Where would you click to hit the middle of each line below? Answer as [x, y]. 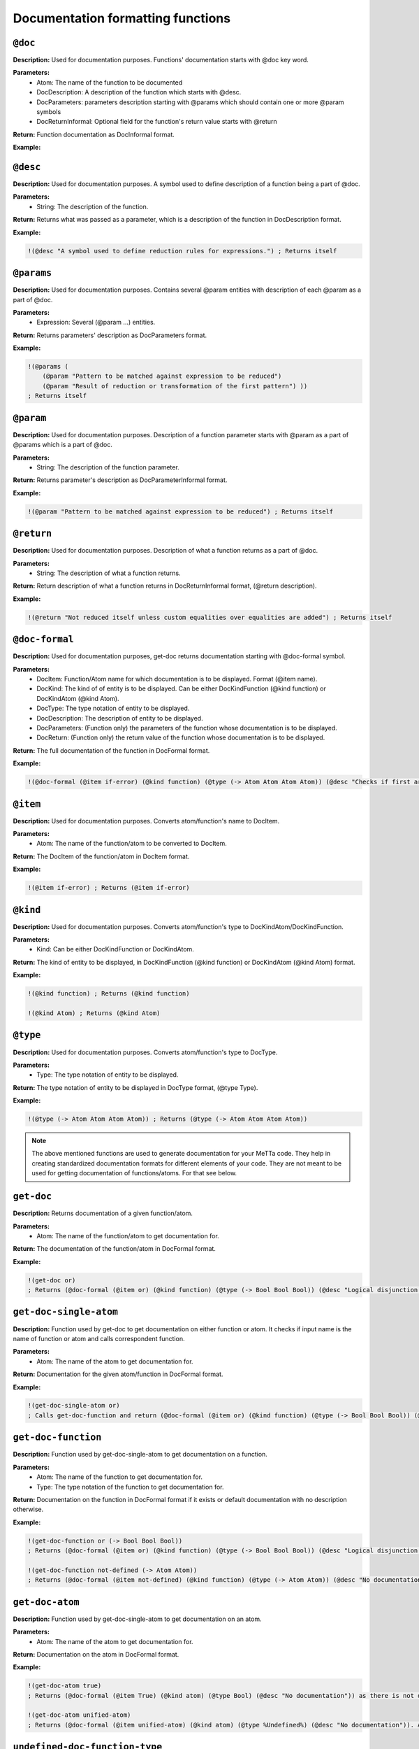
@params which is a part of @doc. [63, 445]
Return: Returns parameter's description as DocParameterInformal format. [120, 480]
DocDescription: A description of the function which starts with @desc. [139, 92]
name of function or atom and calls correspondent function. [99, 1338]
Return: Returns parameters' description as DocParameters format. [110, 335]
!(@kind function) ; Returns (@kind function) [109, 994]
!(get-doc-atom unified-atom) [79, 1715]
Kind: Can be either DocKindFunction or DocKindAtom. [116, 949]
